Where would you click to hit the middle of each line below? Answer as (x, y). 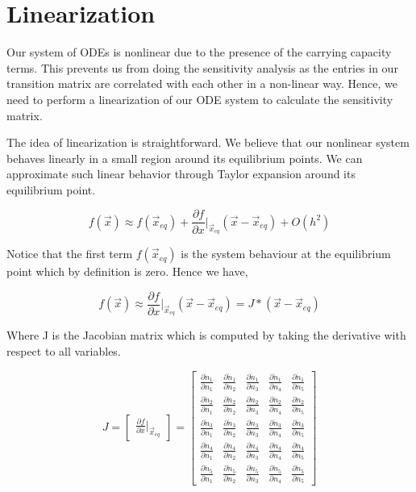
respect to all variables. (64, 351)
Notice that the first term (70, 254)
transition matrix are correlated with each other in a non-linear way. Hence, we (202, 83)
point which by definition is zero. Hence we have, (127, 271)
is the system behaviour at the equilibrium (286, 254)
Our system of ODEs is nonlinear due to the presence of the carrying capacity (199, 52)
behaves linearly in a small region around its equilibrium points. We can (185, 158)
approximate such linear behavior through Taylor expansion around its (181, 174)
